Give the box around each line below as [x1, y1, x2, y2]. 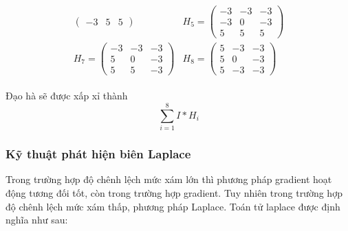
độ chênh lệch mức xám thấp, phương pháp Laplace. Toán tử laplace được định [6, 199, 340, 213]
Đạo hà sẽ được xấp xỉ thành [6, 88, 128, 103]
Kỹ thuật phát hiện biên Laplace [6, 145, 191, 162]
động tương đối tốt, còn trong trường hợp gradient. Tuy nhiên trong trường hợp [6, 185, 342, 199]
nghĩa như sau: [6, 212, 68, 227]
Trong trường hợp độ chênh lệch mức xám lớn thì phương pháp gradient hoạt [6, 172, 332, 186]
